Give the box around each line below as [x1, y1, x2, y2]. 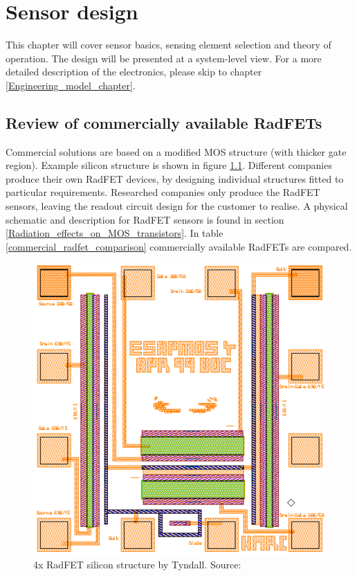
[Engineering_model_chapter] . [6, 78, 136, 92]
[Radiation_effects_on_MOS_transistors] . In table [6, 226, 223, 240]
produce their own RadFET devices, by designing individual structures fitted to [6, 171, 344, 186]
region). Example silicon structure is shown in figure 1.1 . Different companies [6, 158, 332, 172]
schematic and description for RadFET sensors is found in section [6, 212, 284, 226]
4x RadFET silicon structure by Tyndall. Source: [33, 557, 241, 572]
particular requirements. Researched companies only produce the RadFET [6, 185, 320, 199]
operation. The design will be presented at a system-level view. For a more [6, 51, 322, 65]
